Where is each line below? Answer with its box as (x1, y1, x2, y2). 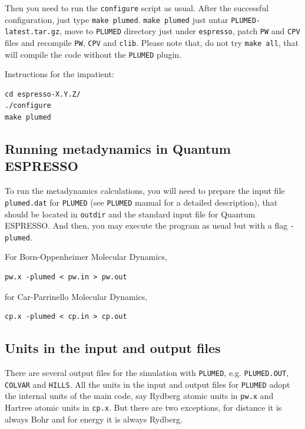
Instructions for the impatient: (5, 68, 114, 80)
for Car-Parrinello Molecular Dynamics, (5, 290, 148, 302)
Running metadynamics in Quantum (5, 140, 231, 158)
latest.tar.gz (5, 28, 60, 37)
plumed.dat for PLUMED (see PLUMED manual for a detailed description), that (5, 196, 278, 208)
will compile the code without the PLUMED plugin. (5, 48, 182, 60)
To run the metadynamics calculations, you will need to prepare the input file (5, 184, 285, 197)
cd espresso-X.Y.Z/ (5, 90, 81, 98)
